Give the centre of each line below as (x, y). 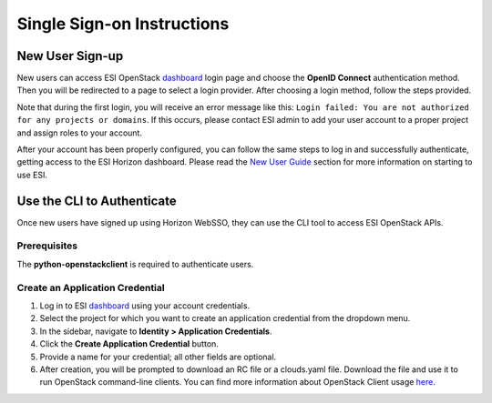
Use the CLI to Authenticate (97, 201)
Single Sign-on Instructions (123, 24)
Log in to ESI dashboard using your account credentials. (145, 306)
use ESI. (32, 175)
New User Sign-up (70, 56)
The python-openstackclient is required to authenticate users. (135, 264)
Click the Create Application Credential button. (129, 344)
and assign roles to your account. (80, 133)
